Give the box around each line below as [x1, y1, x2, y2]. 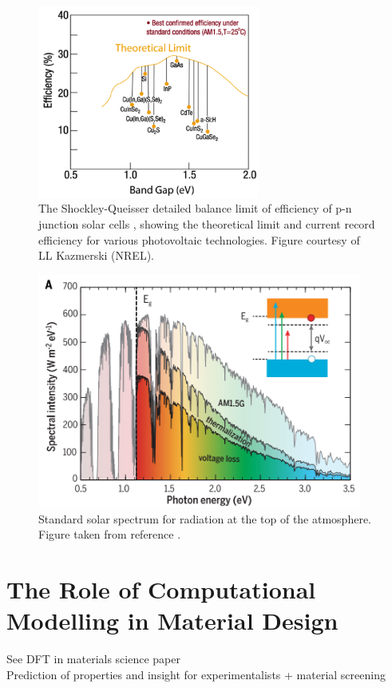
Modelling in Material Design [6, 604, 339, 637]
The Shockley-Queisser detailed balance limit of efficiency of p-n [38, 200, 352, 217]
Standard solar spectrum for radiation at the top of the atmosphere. [38, 510, 372, 527]
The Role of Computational [6, 573, 316, 606]
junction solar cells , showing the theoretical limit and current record [38, 215, 375, 232]
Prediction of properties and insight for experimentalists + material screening [6, 666, 386, 682]
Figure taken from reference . [38, 526, 181, 543]
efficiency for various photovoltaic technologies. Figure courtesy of [38, 231, 360, 248]
